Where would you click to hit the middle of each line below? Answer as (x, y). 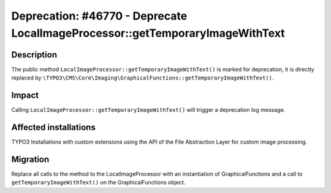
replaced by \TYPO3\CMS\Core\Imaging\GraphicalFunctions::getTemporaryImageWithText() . (143, 78)
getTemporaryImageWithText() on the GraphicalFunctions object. (98, 183)
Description (34, 55)
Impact (25, 96)
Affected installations (54, 127)
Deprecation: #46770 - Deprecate (99, 16)
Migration (30, 159)
